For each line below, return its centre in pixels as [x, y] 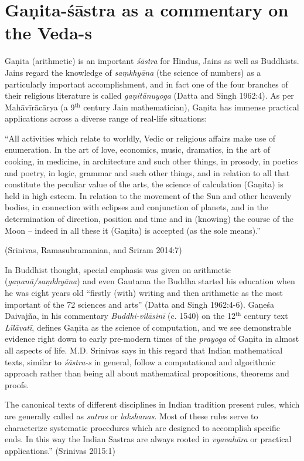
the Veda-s [49, 33]
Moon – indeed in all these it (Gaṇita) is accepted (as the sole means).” [133, 230]
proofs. [17, 384]
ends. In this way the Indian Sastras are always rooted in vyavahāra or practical [148, 439]
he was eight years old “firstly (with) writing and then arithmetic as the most [144, 292]
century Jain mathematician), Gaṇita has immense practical [191, 107]
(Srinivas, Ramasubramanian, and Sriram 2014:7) [93, 250]
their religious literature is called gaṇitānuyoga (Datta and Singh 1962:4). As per [149, 95]
